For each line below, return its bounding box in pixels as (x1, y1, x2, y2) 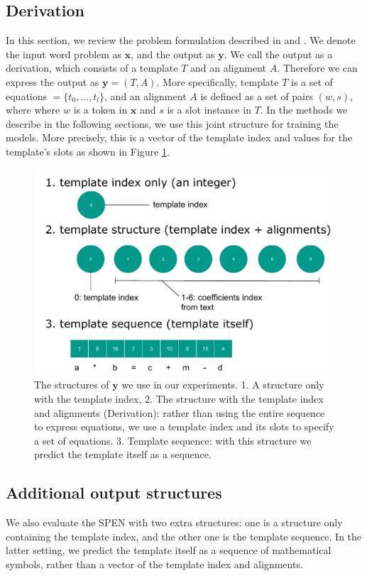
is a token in (73, 102, 128, 117)
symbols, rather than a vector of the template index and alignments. (6, 556, 303, 571)
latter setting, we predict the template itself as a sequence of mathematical (6, 543, 332, 558)
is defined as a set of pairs (200, 88, 314, 103)
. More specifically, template (156, 74, 279, 89)
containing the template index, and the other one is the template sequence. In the (6, 528, 362, 543)
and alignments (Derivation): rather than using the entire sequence (34, 405, 325, 420)
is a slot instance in (167, 102, 251, 117)
